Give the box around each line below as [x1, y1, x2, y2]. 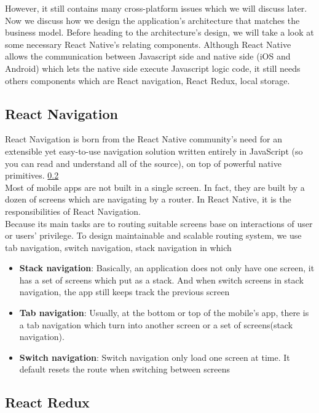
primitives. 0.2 [5, 169, 59, 182]
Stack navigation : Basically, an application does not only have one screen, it [19, 261, 315, 274]
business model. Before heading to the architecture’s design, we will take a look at [5, 26, 314, 39]
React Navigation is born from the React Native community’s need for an [5, 133, 282, 145]
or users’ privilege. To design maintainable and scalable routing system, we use [5, 229, 302, 242]
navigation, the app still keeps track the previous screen [19, 285, 230, 298]
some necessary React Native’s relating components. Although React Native [5, 37, 291, 50]
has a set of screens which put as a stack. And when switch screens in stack [19, 273, 304, 286]
